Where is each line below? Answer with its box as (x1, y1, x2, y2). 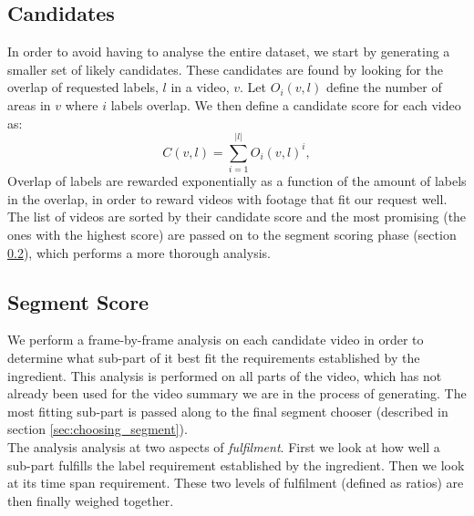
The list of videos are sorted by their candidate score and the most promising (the (7, 207, 467, 226)
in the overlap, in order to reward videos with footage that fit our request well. (7, 189, 448, 208)
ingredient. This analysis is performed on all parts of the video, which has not (7, 366, 442, 385)
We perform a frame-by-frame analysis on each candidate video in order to (7, 330, 424, 349)
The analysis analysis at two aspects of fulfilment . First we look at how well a (7, 438, 440, 457)
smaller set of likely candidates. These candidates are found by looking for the (7, 59, 444, 78)
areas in (7, 95, 51, 114)
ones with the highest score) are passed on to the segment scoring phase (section (7, 225, 457, 244)
